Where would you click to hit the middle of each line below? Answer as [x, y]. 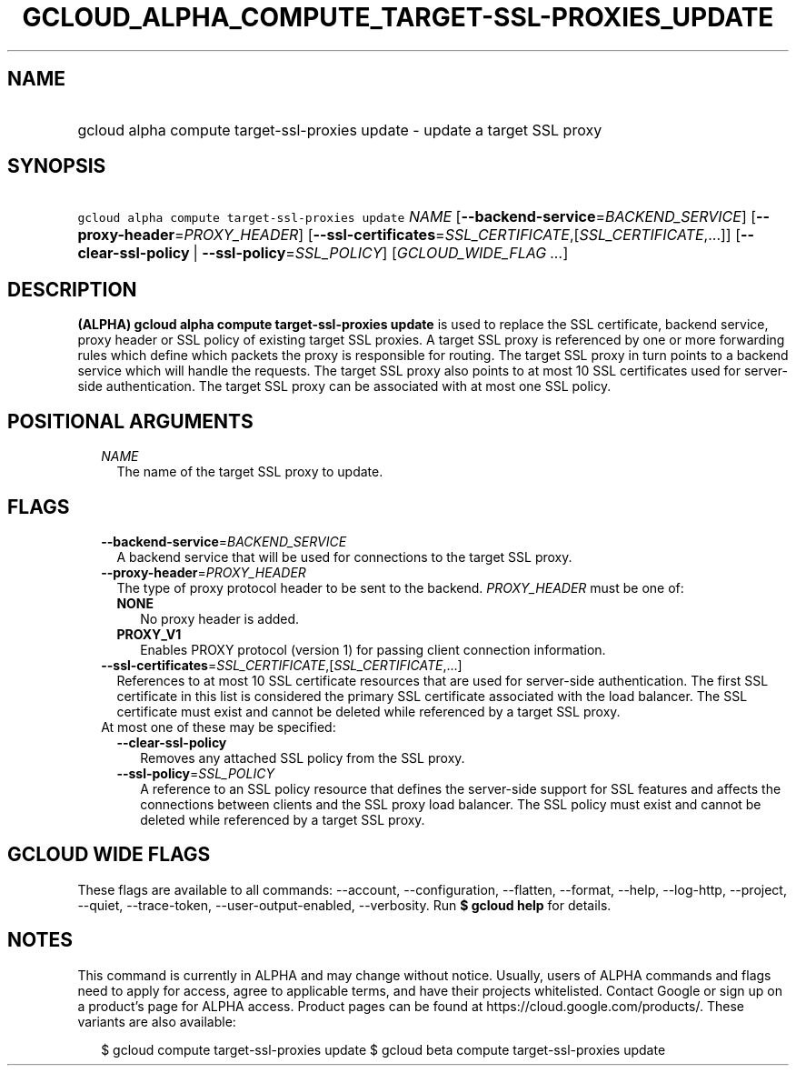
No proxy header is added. [220, 618]
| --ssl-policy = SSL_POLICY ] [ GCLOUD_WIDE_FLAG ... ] [381, 253]
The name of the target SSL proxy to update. [250, 472]
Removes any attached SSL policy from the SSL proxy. [303, 757]
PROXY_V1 [149, 634]
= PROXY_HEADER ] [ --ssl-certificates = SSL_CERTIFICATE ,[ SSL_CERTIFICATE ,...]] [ [458, 235]
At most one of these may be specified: [219, 727]
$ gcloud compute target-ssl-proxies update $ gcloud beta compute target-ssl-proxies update [383, 1049]
